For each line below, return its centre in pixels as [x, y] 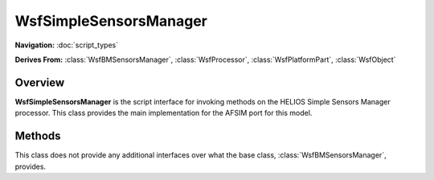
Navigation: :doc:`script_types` [67, 45]
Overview [40, 82]
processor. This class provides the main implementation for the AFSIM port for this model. [164, 113]
